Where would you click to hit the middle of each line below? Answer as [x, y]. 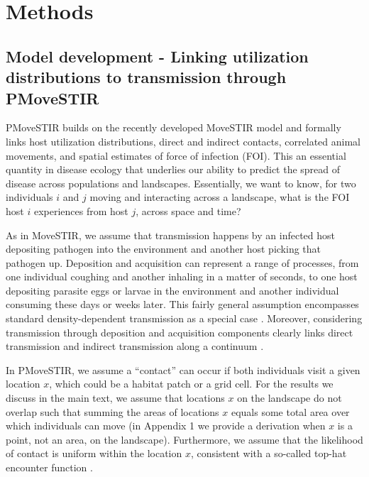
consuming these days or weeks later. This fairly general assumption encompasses [182, 304]
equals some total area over [290, 411]
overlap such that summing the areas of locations [112, 411]
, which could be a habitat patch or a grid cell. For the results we [191, 384]
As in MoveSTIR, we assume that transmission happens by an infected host [170, 235]
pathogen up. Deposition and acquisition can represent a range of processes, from [182, 262]
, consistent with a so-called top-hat [269, 453]
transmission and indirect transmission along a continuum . [135, 346]
